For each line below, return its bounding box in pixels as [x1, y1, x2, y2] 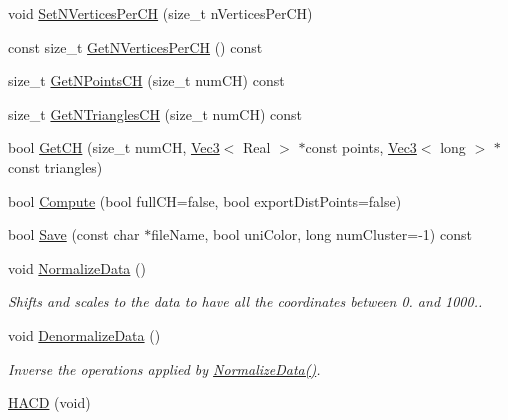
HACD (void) [8, 392, 91, 413]
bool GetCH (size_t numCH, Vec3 [8, 137, 220, 158]
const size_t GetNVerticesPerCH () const [8, 36, 263, 57]
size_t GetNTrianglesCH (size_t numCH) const [8, 103, 303, 124]
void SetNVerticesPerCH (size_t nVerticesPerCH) [8, 3, 313, 23]
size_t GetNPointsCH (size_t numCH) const [8, 70, 285, 91]
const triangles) [8, 156, 103, 177]
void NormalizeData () [8, 257, 146, 278]
